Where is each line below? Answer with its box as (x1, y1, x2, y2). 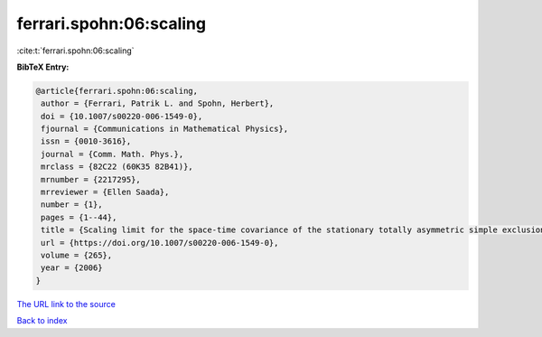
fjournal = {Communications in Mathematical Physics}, (41, 124, 289, 135)
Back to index (16, 315, 68, 326)
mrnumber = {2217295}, (41, 174, 142, 184)
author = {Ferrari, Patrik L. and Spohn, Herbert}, (41, 98, 275, 108)
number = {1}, (41, 200, 103, 210)
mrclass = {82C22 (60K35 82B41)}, (41, 162, 193, 172)
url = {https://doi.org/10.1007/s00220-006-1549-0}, (41, 238, 279, 248)
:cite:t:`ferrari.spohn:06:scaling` (16, 45, 135, 56)
